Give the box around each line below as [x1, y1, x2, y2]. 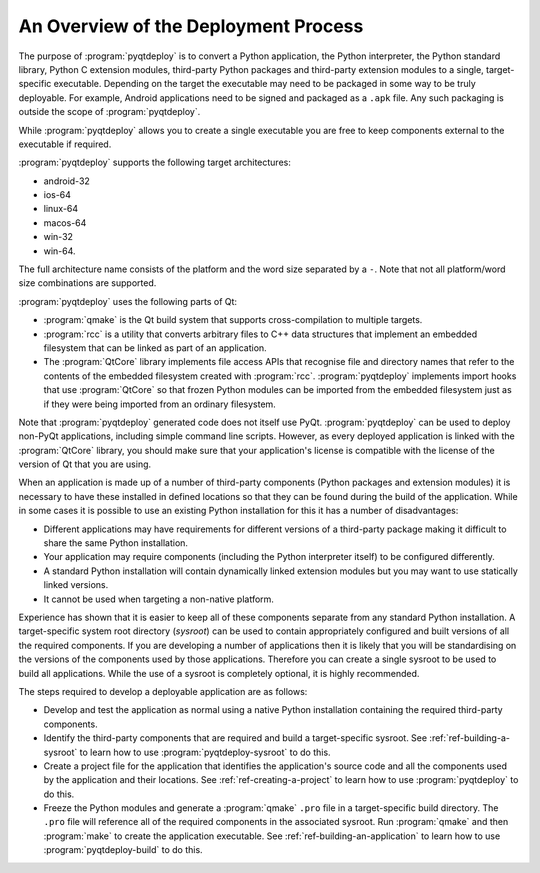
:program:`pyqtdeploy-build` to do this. [43, 844, 204, 856]
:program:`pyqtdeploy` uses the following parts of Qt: [18, 295, 238, 307]
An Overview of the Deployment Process [18, 15, 364, 37]
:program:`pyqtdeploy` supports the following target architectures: [18, 156, 292, 169]
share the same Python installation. [43, 537, 189, 549]
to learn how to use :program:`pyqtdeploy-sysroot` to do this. [79, 746, 331, 758]
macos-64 [43, 216, 87, 229]
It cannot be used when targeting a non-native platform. [43, 593, 275, 605]
